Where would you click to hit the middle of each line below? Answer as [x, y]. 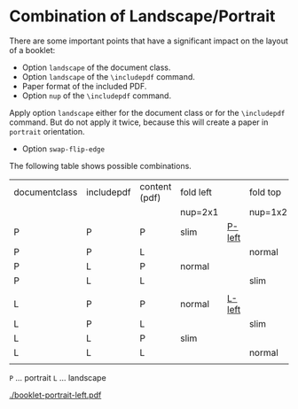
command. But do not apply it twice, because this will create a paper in [139, 122]
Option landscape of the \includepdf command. [108, 76]
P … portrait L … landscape [58, 377]
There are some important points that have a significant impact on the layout [149, 41]
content [156, 186]
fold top [265, 192]
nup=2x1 [200, 212]
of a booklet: [32, 50]
